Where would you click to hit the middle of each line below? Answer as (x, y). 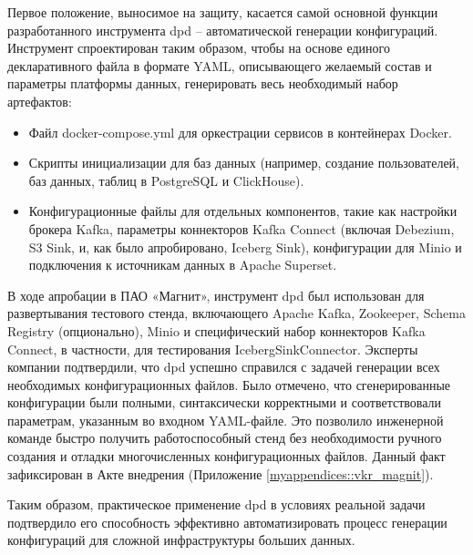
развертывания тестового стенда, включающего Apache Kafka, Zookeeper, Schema (236, 313)
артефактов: (40, 101)
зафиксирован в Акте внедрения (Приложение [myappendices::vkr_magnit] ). (221, 473)
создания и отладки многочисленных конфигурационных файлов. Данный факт (226, 456)
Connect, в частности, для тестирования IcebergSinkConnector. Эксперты (213, 349)
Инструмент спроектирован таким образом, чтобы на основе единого (199, 48)
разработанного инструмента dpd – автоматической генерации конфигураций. (223, 30)
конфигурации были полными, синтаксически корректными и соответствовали (225, 402)
